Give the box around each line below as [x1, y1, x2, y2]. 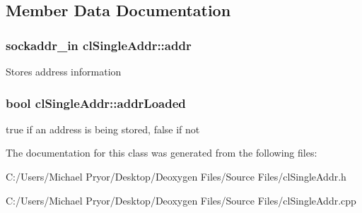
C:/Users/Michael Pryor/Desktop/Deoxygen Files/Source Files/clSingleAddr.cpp [6, 193, 356, 207]
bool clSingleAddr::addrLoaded [6, 94, 186, 111]
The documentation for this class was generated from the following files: [6, 145, 317, 160]
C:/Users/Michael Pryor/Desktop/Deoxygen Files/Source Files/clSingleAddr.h [6, 169, 346, 183]
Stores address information [6, 64, 122, 78]
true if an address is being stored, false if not [6, 121, 200, 136]
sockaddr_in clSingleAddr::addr [6, 36, 192, 54]
